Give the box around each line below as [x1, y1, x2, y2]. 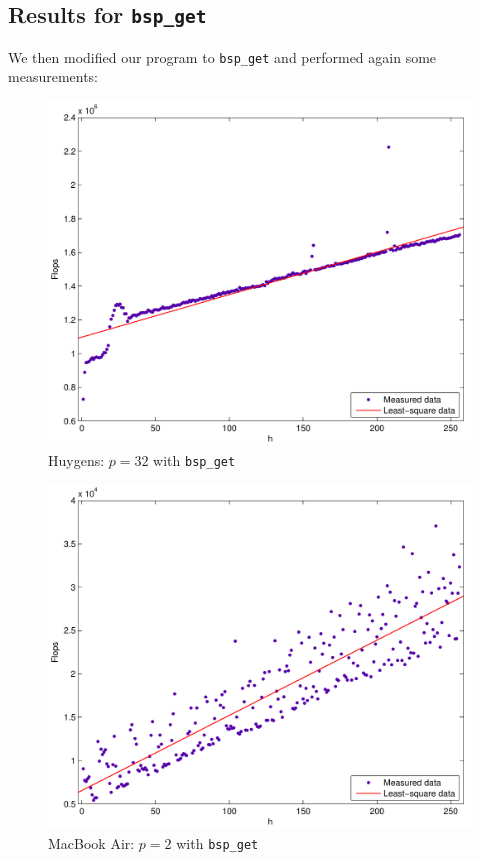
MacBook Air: [48, 832, 135, 853]
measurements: [8, 66, 99, 87]
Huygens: [48, 449, 105, 470]
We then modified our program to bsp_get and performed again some [8, 46, 437, 67]
